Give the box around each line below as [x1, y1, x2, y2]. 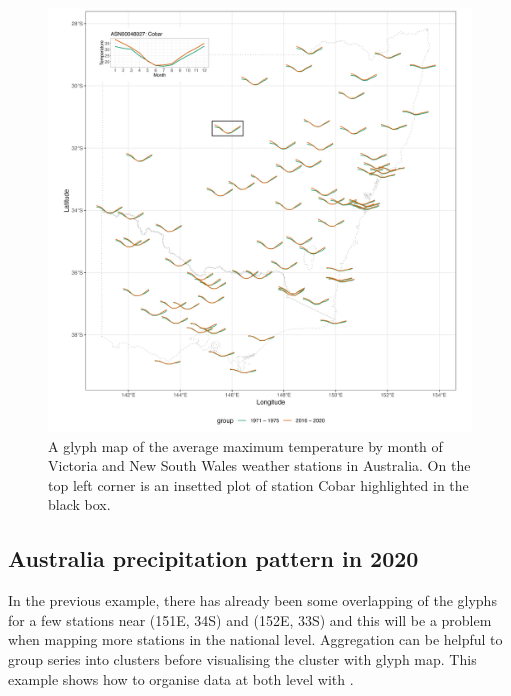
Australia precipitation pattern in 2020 [8, 543, 419, 574]
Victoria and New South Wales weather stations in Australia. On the [48, 455, 471, 476]
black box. [48, 494, 111, 515]
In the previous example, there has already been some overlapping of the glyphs [8, 590, 497, 611]
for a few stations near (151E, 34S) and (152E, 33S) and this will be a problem [8, 609, 492, 630]
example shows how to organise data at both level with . [8, 668, 354, 689]
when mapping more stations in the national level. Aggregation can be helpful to [8, 629, 503, 650]
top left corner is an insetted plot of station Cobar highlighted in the [48, 474, 469, 495]
